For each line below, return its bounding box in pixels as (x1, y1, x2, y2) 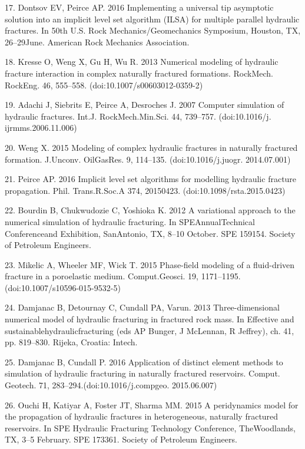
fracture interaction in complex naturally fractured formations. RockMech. (5, 67, 273, 79)
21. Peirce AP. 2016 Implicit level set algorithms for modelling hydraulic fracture (5, 173, 297, 185)
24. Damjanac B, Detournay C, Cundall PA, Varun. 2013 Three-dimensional (5, 301, 280, 313)
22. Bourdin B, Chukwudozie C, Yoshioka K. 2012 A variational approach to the (5, 204, 296, 216)
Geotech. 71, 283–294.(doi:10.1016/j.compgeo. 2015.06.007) (5, 379, 217, 391)
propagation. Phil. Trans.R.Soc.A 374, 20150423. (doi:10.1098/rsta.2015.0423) (5, 184, 286, 196)
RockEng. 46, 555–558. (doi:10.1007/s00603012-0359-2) (5, 78, 203, 91)
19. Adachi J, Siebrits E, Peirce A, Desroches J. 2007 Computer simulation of (5, 98, 284, 111)
